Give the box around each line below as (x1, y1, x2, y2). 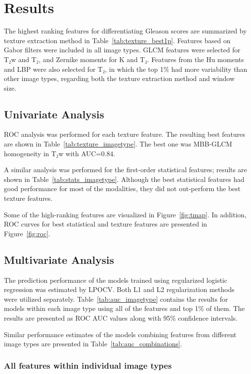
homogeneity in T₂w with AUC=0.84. (4, 148, 116, 158)
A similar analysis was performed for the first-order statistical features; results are (4, 164, 247, 175)
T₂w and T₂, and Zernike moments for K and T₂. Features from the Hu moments (4, 54, 244, 64)
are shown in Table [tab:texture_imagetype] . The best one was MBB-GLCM (4, 139, 232, 149)
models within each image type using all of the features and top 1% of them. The (4, 303, 245, 313)
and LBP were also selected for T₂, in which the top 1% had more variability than (4, 64, 248, 74)
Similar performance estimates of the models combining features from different (4, 329, 236, 339)
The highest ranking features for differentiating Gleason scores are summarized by (4, 26, 247, 36)
